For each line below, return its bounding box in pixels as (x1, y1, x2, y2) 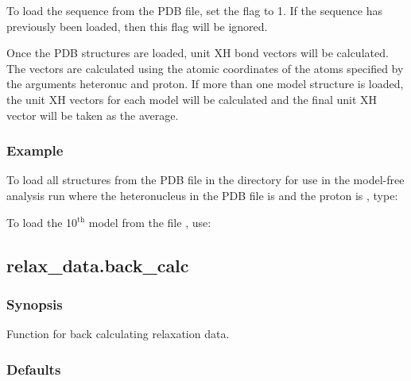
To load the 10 (6, 214, 78, 230)
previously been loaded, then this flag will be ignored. (6, 17, 268, 34)
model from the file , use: (88, 214, 211, 230)
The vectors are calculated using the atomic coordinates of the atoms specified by (6, 60, 404, 76)
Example (6, 140, 64, 160)
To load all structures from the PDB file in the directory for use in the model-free (6, 171, 405, 188)
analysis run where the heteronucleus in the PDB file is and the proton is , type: (6, 187, 398, 203)
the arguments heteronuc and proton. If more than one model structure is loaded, (6, 75, 404, 92)
